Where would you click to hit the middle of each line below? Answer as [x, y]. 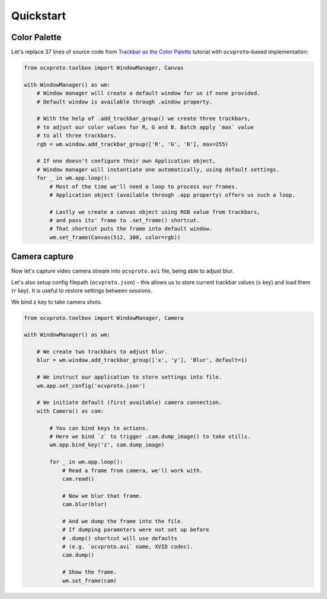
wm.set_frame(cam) [90, 581]
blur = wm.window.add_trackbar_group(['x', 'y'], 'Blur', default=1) [142, 360]
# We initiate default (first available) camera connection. [129, 402]
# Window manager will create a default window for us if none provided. [148, 93]
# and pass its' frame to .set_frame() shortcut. [124, 220]
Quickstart [39, 16]
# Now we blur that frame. [102, 496]
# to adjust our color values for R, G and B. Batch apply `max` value [145, 127]
